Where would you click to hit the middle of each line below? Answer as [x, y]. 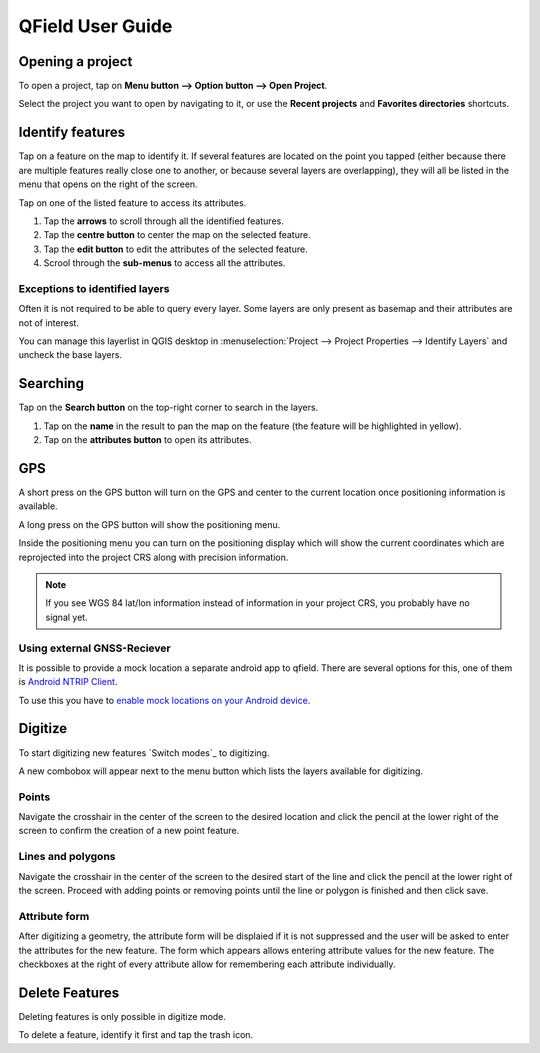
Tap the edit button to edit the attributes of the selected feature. [176, 249]
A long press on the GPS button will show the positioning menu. [149, 524]
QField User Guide [95, 26]
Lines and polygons [67, 857]
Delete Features [69, 992]
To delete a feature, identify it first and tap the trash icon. [136, 1035]
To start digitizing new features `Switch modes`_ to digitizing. [144, 752]
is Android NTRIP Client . [68, 682]
